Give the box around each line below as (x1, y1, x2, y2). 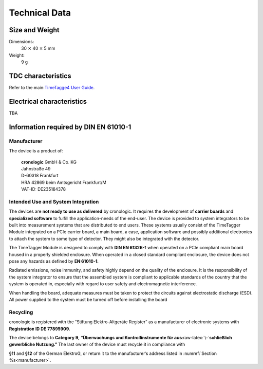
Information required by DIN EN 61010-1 (9, 123, 131, 131)
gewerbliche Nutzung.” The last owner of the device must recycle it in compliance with (9, 341, 185, 348)
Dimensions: (9, 39, 34, 45)
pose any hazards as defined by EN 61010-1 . (9, 258, 99, 264)
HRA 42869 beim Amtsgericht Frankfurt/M (21, 179, 107, 185)
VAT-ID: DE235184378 (21, 186, 66, 192)
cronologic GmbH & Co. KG (21, 159, 77, 165)
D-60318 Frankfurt (21, 173, 58, 179)
